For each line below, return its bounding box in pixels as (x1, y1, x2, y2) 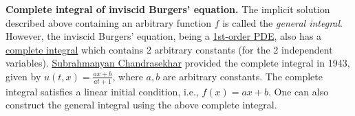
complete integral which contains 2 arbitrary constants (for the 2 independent (6, 42, 333, 56)
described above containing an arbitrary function (6, 15, 211, 30)
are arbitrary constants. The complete (162, 69, 323, 83)
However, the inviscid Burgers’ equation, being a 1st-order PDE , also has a (6, 29, 322, 43)
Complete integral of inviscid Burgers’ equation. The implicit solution (6, 2, 330, 16)
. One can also (268, 84, 329, 98)
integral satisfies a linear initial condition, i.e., (6, 84, 199, 98)
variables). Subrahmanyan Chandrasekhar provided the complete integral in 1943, (6, 56, 350, 70)
